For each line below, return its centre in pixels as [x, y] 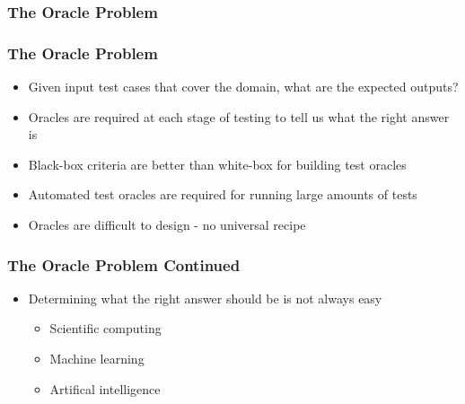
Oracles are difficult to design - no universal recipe [167, 225]
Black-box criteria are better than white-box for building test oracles [217, 164]
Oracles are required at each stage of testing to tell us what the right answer [239, 116]
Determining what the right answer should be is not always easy [205, 298]
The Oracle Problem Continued [124, 264]
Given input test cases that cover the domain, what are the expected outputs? [243, 87]
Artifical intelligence [105, 388]
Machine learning [97, 359]
